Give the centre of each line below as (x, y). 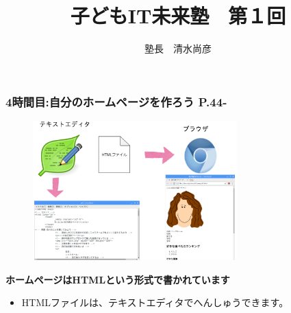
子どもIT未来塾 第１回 (178, 15)
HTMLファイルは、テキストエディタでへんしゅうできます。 (155, 302)
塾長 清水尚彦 (178, 48)
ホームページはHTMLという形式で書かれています (118, 279)
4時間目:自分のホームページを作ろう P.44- (116, 101)
